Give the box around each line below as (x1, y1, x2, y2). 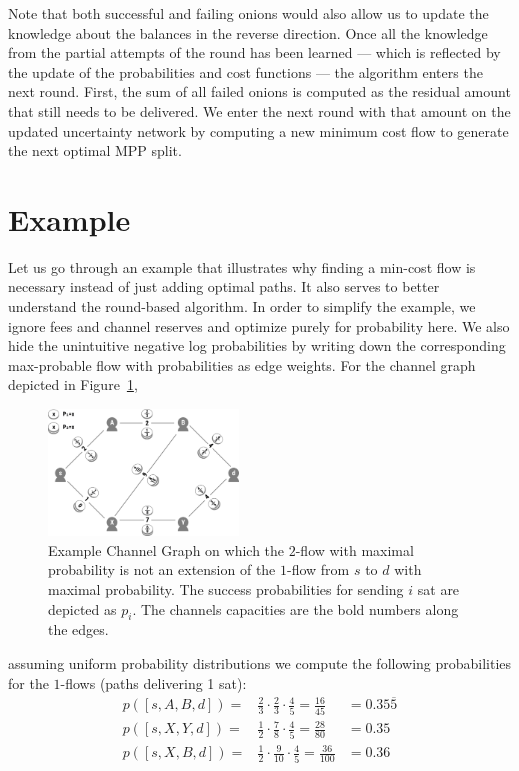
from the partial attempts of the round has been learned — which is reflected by (8, 42, 501, 63)
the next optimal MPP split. (8, 140, 182, 161)
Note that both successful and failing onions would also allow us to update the (8, 3, 489, 23)
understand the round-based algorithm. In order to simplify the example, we (8, 296, 476, 317)
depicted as (48, 598, 117, 619)
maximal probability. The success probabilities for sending (48, 579, 404, 600)
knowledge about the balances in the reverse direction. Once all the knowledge (8, 22, 488, 43)
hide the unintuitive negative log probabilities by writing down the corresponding (8, 335, 506, 356)
